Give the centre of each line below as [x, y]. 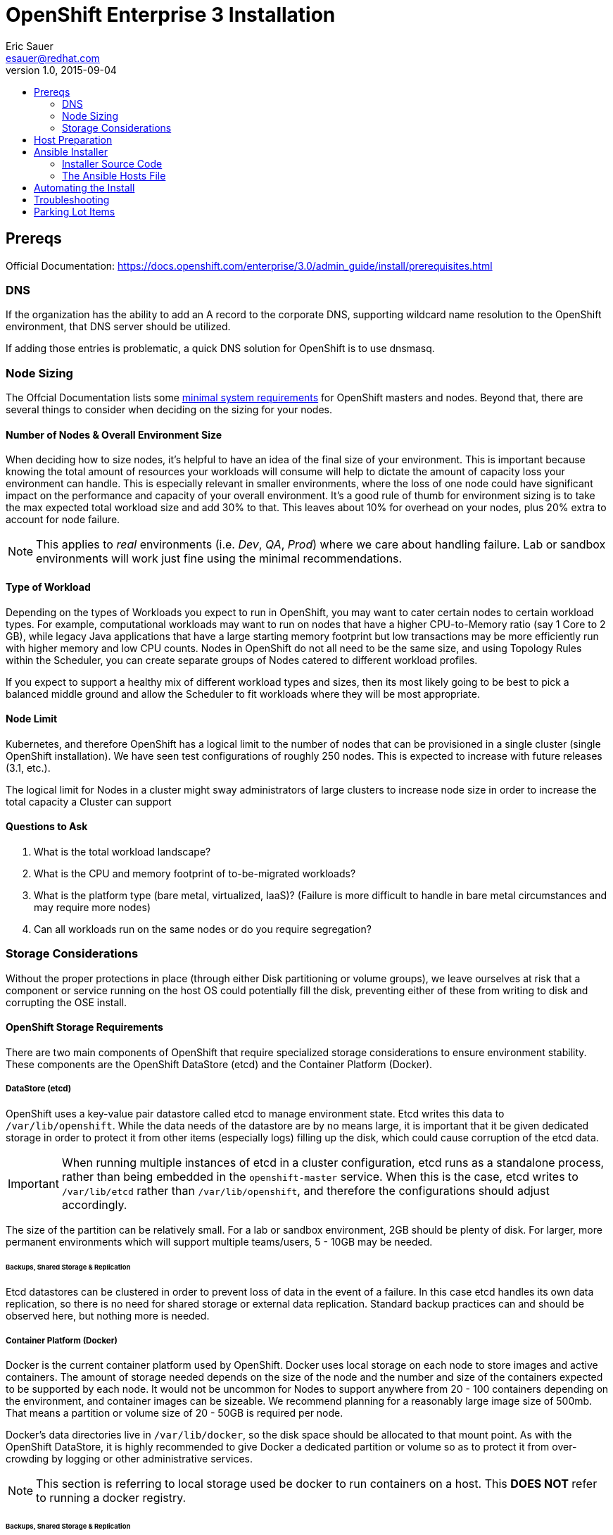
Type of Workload [48, 587]
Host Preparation [73, 139]
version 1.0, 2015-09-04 [61, 70]
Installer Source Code [112, 163]
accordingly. [94, 1204]
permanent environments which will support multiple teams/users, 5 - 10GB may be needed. [219, 1241]
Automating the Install [84, 187]
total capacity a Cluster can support [89, 801]
